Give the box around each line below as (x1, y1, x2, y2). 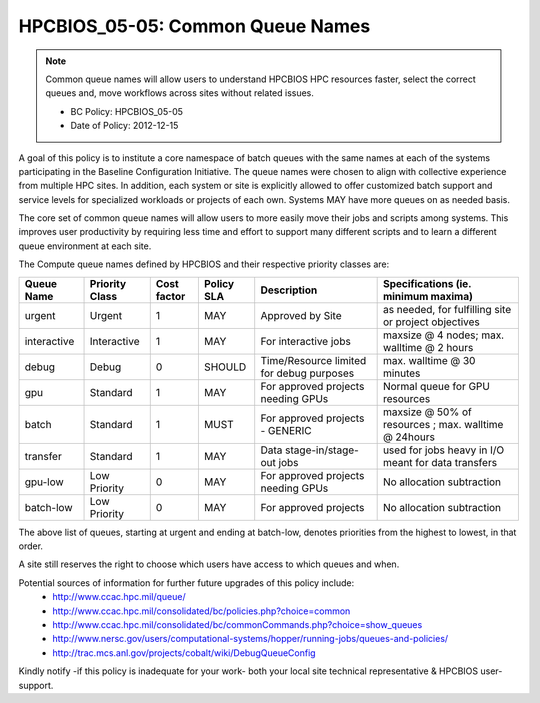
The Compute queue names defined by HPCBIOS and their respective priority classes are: (18, 258, 390, 270)
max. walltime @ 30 (382, 353, 476, 367)
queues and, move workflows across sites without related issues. (45, 87, 315, 99)
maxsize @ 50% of (382, 405, 472, 419)
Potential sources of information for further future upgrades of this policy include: (18, 576, 355, 589)
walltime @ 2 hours (382, 340, 474, 354)
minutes (382, 366, 421, 380)
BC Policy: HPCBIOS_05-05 (70, 105, 184, 117)
